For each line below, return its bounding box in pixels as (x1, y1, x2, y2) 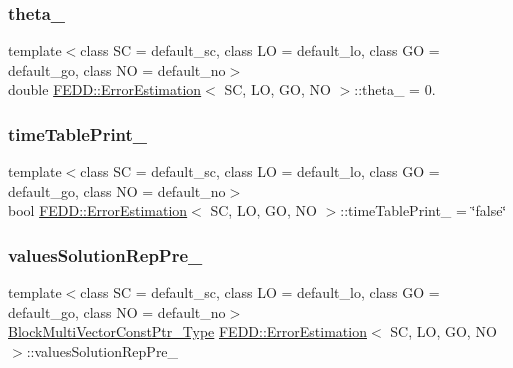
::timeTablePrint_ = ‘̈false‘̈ (340, 200, 507, 221)
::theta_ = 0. (354, 79, 436, 100)
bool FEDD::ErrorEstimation (8, 200, 188, 221)
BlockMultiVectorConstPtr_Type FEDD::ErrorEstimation (8, 321, 367, 342)
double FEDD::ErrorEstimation (8, 79, 202, 100)
